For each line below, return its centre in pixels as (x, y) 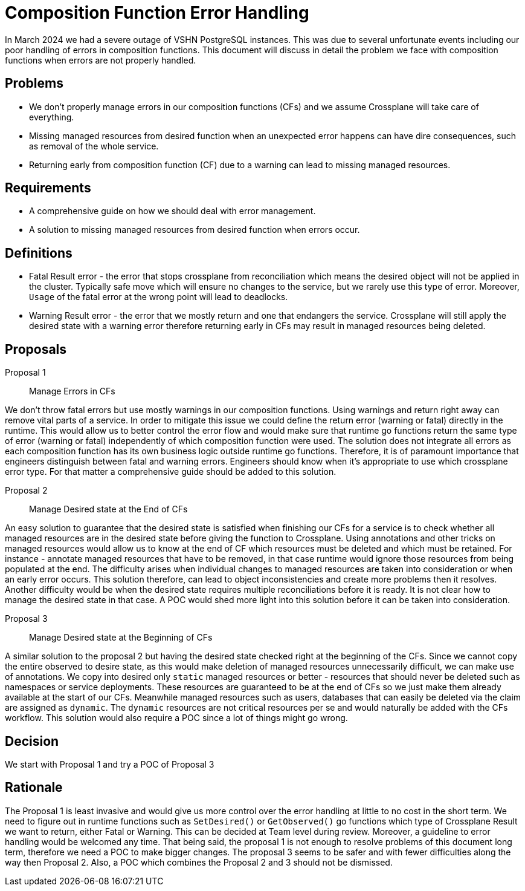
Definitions (39, 253)
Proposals (36, 349)
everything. (52, 117)
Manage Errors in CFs (72, 391)
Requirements (48, 188)
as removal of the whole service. (94, 146)
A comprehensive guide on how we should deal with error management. (172, 211)
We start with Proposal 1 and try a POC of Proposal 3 (110, 764)
